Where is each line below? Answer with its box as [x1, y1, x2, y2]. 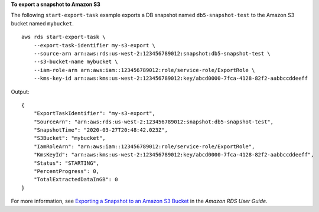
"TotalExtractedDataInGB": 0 [33, 176, 118, 183]
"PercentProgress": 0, [33, 168, 100, 175]
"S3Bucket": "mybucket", [33, 135, 106, 142]
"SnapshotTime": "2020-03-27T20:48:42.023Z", [33, 127, 168, 133]
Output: [11, 88, 30, 95]
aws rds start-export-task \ [21, 34, 106, 41]
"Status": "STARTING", [33, 159, 100, 167]
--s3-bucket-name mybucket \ [33, 58, 118, 65]
